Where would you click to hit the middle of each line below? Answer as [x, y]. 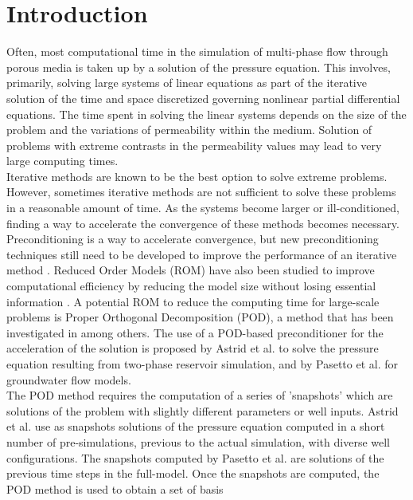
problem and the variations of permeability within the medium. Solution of [189, 130]
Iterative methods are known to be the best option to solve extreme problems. [197, 176]
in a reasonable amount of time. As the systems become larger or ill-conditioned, [203, 208]
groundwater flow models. [69, 379]
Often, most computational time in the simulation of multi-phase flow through [197, 51]
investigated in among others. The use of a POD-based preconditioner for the [195, 332]
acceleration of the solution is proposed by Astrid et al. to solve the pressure [193, 348]
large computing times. [62, 161]
